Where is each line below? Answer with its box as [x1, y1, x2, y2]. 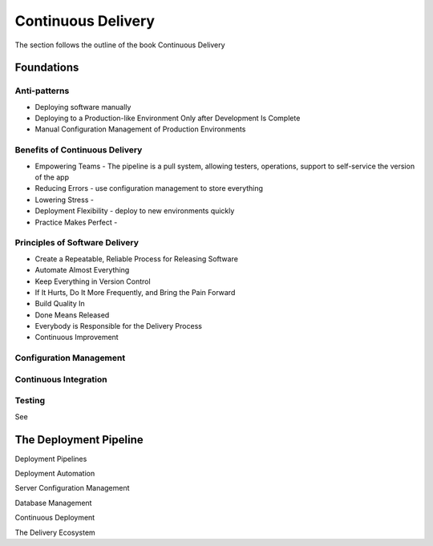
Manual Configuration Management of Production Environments [34, 124, 246, 134]
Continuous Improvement [34, 333, 119, 342]
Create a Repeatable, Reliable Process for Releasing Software [34, 253, 238, 264]
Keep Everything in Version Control [34, 277, 152, 286]
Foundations [14, 61, 79, 75]
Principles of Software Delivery [14, 237, 140, 249]
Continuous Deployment [14, 513, 95, 523]
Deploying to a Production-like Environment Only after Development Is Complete [34, 113, 301, 123]
